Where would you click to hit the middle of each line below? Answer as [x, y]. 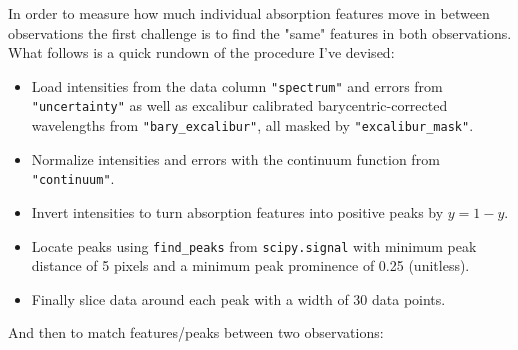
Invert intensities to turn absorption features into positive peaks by [237, 212]
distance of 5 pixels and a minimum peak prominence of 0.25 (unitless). [250, 265]
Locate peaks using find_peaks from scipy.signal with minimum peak [254, 245]
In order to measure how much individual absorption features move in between [249, 13]
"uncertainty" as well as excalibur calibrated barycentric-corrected [239, 105]
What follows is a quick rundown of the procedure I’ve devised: [201, 52]
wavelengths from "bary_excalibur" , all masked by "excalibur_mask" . [252, 125]
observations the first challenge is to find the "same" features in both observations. [260, 32]
